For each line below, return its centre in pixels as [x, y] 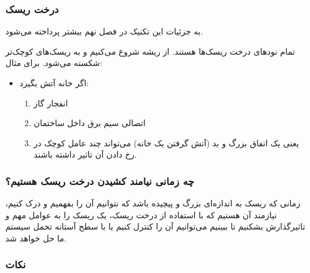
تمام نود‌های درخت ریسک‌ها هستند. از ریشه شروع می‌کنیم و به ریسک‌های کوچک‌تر [150, 51]
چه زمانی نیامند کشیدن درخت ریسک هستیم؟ [100, 181]
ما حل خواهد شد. [36, 238]
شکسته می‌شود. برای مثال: [54, 63]
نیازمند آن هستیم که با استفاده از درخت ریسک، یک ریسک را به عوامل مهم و [141, 214]
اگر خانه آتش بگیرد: [54, 83]
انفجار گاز [51, 103]
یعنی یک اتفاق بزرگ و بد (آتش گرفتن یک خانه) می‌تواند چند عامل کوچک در [166, 142]
